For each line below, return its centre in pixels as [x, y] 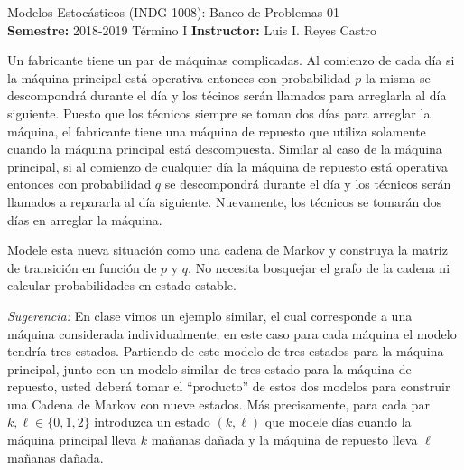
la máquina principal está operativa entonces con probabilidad [179, 77]
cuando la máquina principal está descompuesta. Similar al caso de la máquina [225, 149]
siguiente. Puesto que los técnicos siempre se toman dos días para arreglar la [219, 113]
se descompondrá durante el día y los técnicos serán [308, 184]
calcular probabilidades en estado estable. [122, 285]
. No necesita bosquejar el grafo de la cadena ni [319, 267]
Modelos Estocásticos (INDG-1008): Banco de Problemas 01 [173, 12]
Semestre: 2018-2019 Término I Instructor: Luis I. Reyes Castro [192, 29]
